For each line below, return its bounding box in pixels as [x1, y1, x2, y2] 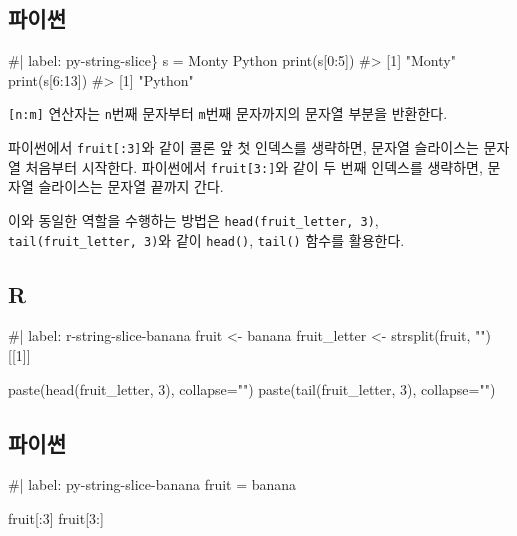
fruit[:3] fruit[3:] [8, 508, 104, 529]
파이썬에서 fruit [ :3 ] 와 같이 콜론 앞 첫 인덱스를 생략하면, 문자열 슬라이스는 [8, 137, 479, 158]
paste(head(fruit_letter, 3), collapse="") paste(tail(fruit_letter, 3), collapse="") [8, 378, 496, 399]
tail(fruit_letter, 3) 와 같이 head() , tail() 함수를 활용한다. [8, 229, 405, 250]
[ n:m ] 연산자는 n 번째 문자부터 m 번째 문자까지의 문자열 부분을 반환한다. [8, 103, 448, 124]
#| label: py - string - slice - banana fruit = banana [8, 474, 297, 495]
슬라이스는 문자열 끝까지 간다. [38, 176, 224, 197]
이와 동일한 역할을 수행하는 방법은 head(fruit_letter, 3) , [8, 209, 379, 230]
